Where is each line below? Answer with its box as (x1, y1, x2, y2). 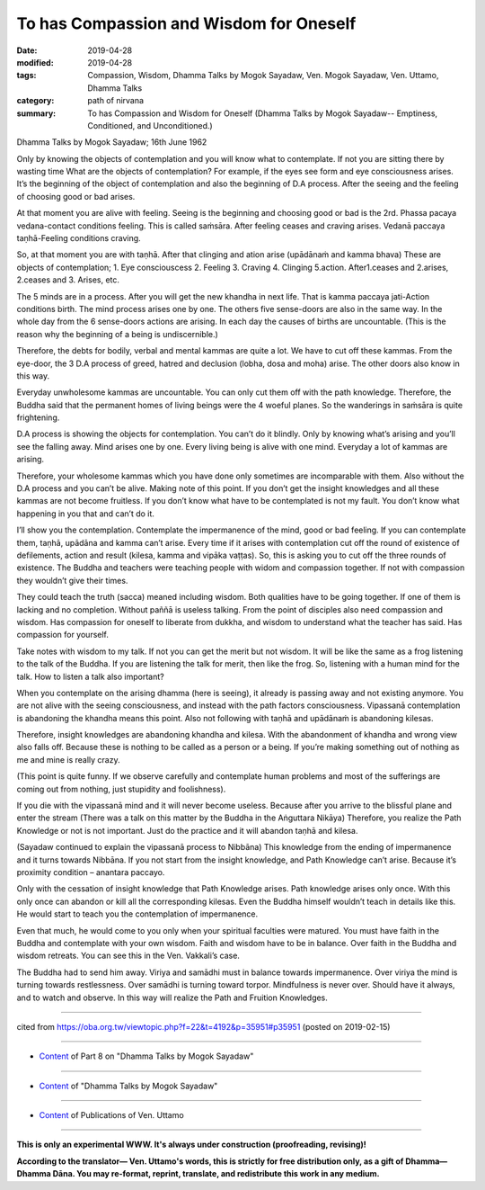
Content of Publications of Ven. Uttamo (39, 1110, 184, 1121)
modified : (16, 57, 54, 67)
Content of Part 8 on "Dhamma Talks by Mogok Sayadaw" (39, 1051, 254, 1061)
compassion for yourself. (16, 630, 110, 640)
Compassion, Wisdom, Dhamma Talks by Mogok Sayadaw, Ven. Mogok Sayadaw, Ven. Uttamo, (87, 70, 439, 81)
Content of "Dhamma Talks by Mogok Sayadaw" (39, 1080, 218, 1091)
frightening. (16, 412, 60, 423)
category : (16, 95, 55, 106)
